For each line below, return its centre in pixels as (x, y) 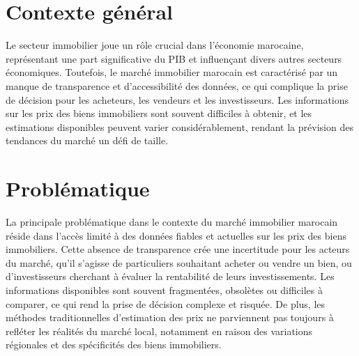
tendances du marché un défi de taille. (87, 140)
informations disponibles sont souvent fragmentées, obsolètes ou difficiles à (164, 289)
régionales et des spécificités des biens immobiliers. (114, 345)
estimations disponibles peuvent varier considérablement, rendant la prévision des (179, 126)
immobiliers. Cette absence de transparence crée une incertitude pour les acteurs (178, 249)
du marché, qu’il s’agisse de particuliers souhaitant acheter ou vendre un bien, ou (179, 262)
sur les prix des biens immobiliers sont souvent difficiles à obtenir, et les (159, 113)
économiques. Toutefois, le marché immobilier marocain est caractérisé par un (172, 72)
